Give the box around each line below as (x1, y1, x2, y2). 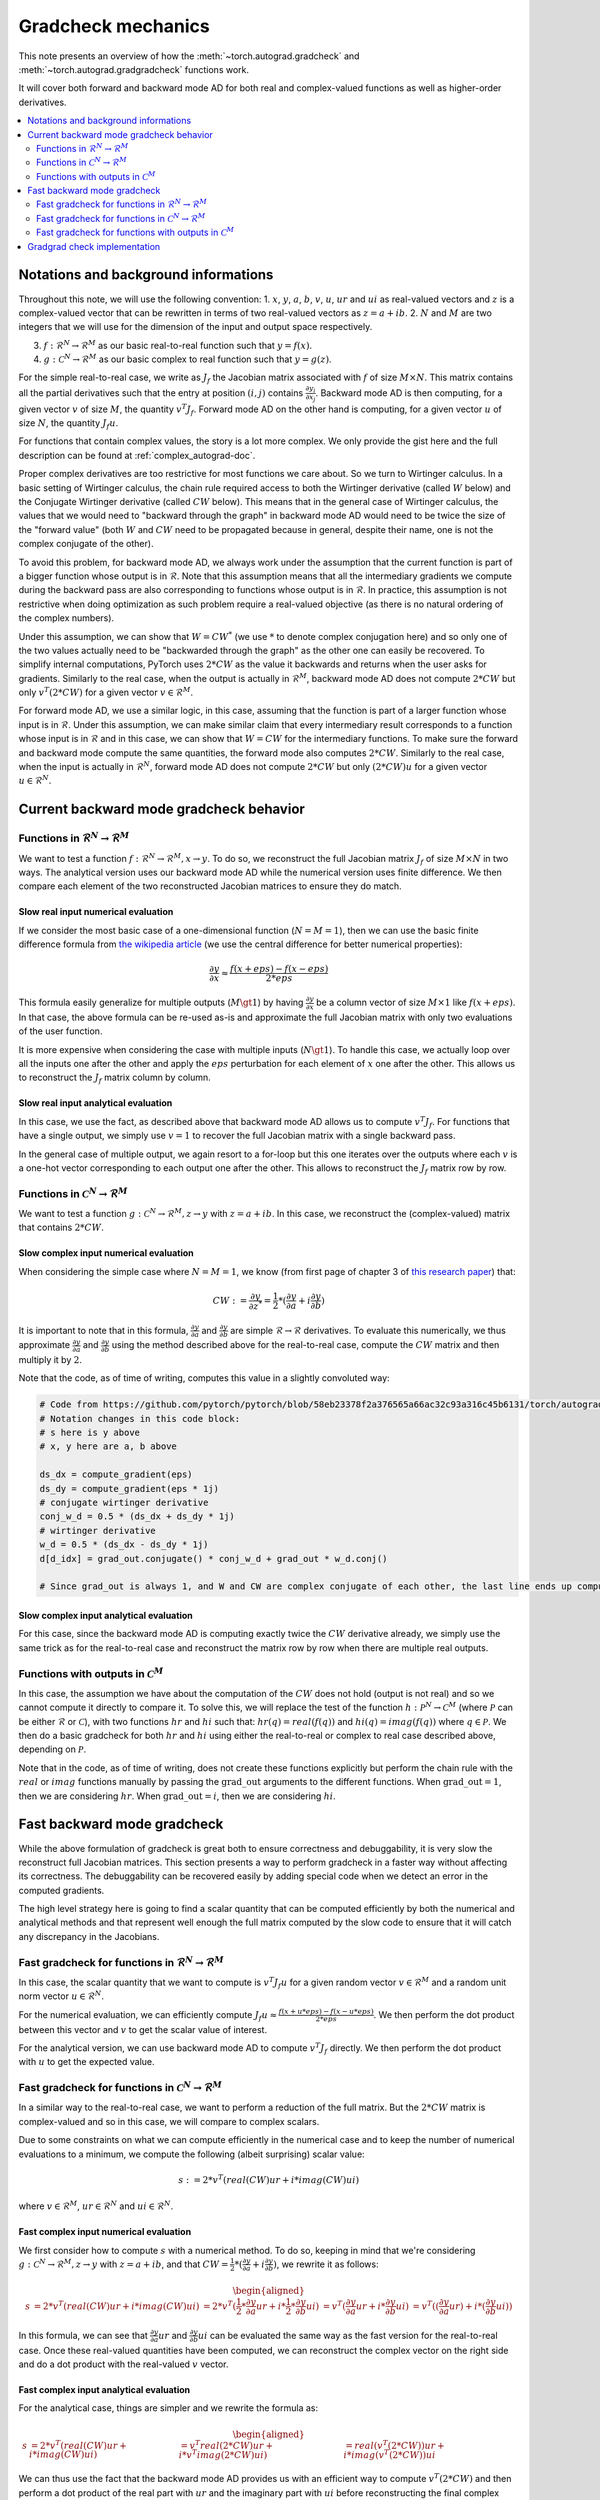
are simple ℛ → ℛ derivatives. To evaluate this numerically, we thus (230, 1324, 507, 1336)
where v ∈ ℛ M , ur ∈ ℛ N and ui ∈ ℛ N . (18, 2199, 174, 2212)
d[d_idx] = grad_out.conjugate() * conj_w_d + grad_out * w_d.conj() (39, 1553, 388, 1564)
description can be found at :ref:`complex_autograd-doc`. (18, 449, 256, 461)
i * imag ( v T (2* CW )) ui (343, 2447, 436, 2460)
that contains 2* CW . (18, 1221, 105, 1234)
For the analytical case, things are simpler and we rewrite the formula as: (18, 2402, 319, 2414)
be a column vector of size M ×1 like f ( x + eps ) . (316, 996, 516, 1009)
